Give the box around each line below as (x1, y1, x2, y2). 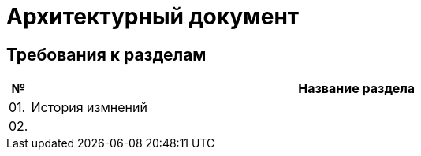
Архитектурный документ (6, 3, 300, 30)
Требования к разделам (6, 44, 207, 65)
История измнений (31, 99, 147, 116)
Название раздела (298, 80, 415, 97)
